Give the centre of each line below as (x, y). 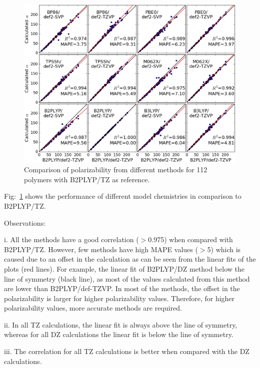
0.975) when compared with (190, 239)
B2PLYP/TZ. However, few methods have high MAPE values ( (101, 249)
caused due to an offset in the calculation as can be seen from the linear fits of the (130, 259)
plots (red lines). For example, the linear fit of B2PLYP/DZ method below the (124, 268)
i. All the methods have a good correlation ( (71, 239)
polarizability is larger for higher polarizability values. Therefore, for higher (119, 298)
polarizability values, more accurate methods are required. (93, 308)
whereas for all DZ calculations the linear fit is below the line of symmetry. (119, 334)
